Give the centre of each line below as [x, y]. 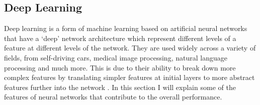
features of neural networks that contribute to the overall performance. [113, 97]
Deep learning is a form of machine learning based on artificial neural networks [126, 28]
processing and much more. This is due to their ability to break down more [120, 67]
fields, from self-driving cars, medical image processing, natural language [116, 57]
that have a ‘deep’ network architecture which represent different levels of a [120, 38]
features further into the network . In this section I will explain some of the [120, 87]
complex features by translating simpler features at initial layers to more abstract [129, 77]
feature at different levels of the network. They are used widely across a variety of [130, 48]
